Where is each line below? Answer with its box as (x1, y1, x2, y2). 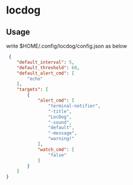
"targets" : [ (16, 86, 49, 93)
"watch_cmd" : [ (37, 146, 75, 153)
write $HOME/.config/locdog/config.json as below (6, 42, 127, 49)
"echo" (27, 76, 43, 82)
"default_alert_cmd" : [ (16, 70, 75, 76)
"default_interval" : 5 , (16, 59, 75, 65)
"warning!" (47, 136, 75, 142)
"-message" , (47, 130, 77, 136)
